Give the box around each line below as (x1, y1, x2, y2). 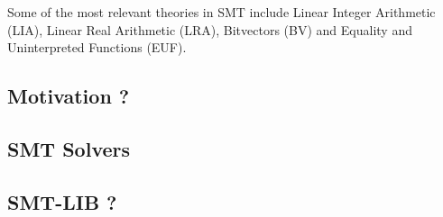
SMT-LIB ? (7, 187, 117, 215)
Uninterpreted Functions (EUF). (7, 38, 187, 57)
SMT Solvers (7, 134, 131, 162)
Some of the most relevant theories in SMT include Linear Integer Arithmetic (7, 3, 436, 21)
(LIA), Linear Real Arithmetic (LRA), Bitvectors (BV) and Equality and (7, 20, 412, 39)
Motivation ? (7, 82, 130, 110)
